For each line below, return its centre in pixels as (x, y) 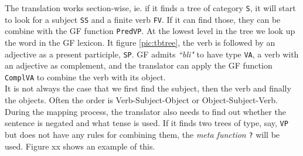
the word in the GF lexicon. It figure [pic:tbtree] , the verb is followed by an (140, 42)
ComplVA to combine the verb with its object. (85, 77)
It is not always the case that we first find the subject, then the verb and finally (148, 88)
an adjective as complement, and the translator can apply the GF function (139, 65)
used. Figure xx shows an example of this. (80, 146)
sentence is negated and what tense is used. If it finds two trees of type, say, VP (147, 123)
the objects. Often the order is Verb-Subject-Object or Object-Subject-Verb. (141, 100)
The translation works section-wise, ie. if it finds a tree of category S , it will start (150, 8)
